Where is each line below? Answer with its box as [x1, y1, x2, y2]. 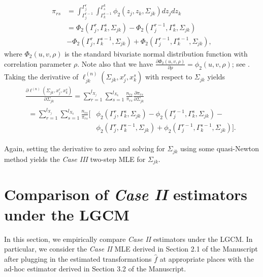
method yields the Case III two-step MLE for [4, 153, 146, 164]
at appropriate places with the [159, 253, 254, 264]
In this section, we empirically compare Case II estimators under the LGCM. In [4, 233, 253, 244]
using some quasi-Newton [180, 143, 259, 154]
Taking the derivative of [4, 71, 79, 82]
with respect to [145, 71, 192, 82]
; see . [232, 58, 250, 69]
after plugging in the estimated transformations [4, 253, 152, 264]
